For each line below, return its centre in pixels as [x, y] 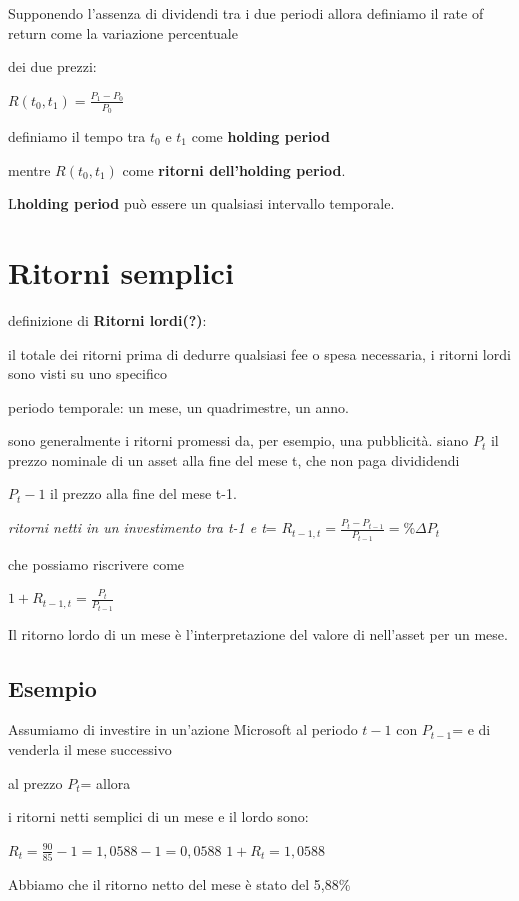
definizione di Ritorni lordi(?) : [107, 319]
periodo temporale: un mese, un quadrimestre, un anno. [179, 406]
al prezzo [35, 782]
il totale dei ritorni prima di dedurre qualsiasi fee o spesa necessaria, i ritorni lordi [259, 353]
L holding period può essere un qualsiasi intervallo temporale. [201, 203]
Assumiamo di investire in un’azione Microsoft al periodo [183, 729]
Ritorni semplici [121, 271]
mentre [29, 169]
